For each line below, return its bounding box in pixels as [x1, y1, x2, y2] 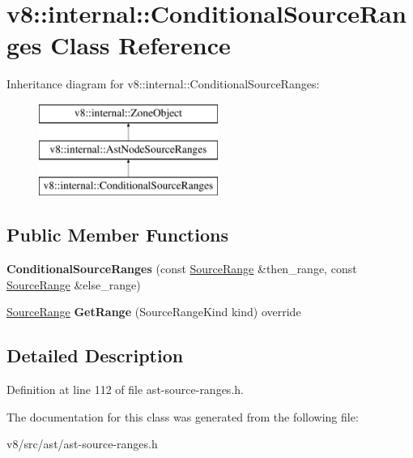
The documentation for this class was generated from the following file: [6, 408, 359, 425]
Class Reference [50, 28, 231, 62]
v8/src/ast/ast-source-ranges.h [6, 435, 158, 452]
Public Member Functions [6, 222, 228, 247]
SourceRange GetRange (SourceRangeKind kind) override [6, 303, 301, 320]
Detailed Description [6, 343, 184, 368]
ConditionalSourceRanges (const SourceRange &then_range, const [6, 260, 357, 277]
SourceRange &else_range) [6, 276, 141, 293]
